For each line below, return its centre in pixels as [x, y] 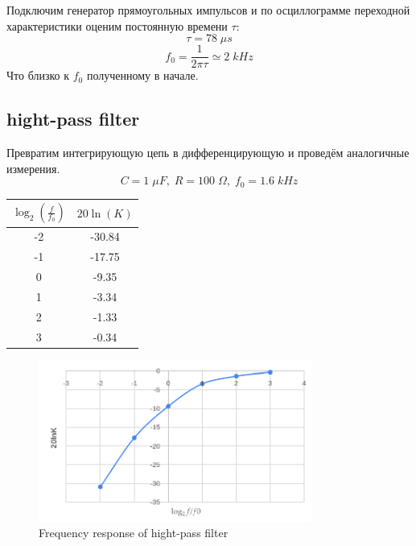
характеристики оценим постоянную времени [117, 25]
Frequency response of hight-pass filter [134, 533]
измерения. [33, 168]
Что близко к [38, 75]
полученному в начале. [142, 75]
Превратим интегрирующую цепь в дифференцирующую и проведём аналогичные [208, 153]
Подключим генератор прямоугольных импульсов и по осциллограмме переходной [208, 10]
